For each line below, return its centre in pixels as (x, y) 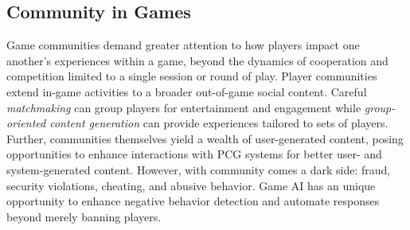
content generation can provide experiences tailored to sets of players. (219, 123)
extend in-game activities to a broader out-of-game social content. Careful (187, 91)
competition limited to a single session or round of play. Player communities (192, 76)
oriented (26, 123)
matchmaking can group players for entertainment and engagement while (184, 107)
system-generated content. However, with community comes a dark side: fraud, (199, 169)
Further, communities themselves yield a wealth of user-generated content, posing (205, 138)
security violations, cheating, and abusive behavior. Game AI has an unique (191, 185)
